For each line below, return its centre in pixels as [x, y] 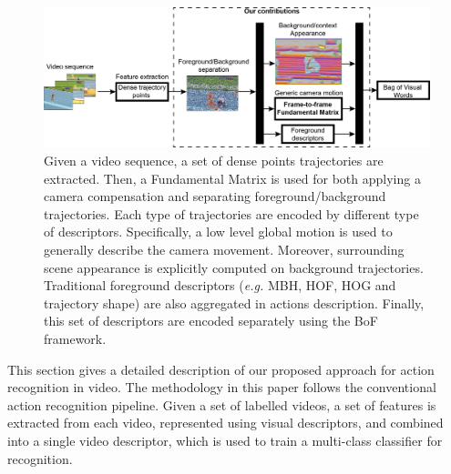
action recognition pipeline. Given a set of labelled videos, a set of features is [222, 404]
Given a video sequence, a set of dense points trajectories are [214, 161]
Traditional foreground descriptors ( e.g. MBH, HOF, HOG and [220, 285]
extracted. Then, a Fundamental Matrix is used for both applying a [232, 178]
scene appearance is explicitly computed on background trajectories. [234, 267]
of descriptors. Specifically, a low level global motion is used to [218, 232]
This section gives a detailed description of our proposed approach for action [221, 369]
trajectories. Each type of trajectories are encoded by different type [231, 213]
